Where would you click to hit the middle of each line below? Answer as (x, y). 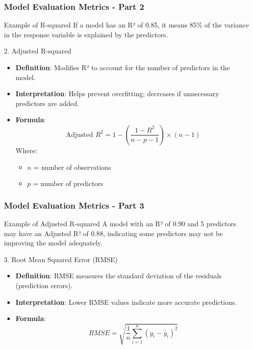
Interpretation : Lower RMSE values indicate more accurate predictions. (126, 302)
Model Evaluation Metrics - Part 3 (74, 205)
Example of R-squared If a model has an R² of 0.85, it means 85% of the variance (126, 25)
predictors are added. (47, 103)
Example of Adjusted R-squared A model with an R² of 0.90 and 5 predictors (120, 223)
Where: (26, 150)
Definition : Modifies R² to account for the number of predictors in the (123, 67)
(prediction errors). (44, 285)
